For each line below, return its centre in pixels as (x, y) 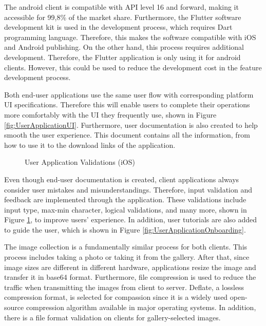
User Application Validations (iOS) (80, 162)
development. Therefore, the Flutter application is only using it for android (122, 57)
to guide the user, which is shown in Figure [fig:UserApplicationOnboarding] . (125, 229)
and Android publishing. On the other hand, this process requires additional (124, 47)
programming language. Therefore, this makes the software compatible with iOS (130, 37)
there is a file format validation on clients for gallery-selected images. (112, 317)
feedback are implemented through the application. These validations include (125, 199)
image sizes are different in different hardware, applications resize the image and (130, 267)
